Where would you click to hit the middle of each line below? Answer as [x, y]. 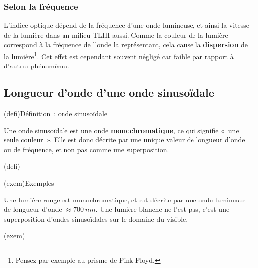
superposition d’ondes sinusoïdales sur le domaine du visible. [96, 219]
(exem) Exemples [29, 183]
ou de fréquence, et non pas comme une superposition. [87, 149]
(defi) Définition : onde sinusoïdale [56, 113]
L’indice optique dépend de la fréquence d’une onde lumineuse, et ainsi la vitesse [127, 25]
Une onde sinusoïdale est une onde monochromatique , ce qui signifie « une [122, 130]
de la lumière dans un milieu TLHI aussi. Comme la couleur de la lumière [116, 34]
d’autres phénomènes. [37, 66]
